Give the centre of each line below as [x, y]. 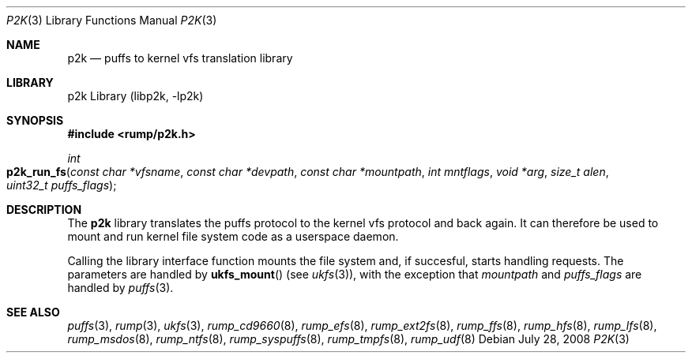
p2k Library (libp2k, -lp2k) [135, 96]
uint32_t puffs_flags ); [62, 185]
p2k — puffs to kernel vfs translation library [180, 58]
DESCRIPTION [44, 209]
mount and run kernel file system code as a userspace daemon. [233, 236]
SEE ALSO [33, 312]
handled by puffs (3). [120, 288]
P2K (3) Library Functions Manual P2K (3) [112, 20]
